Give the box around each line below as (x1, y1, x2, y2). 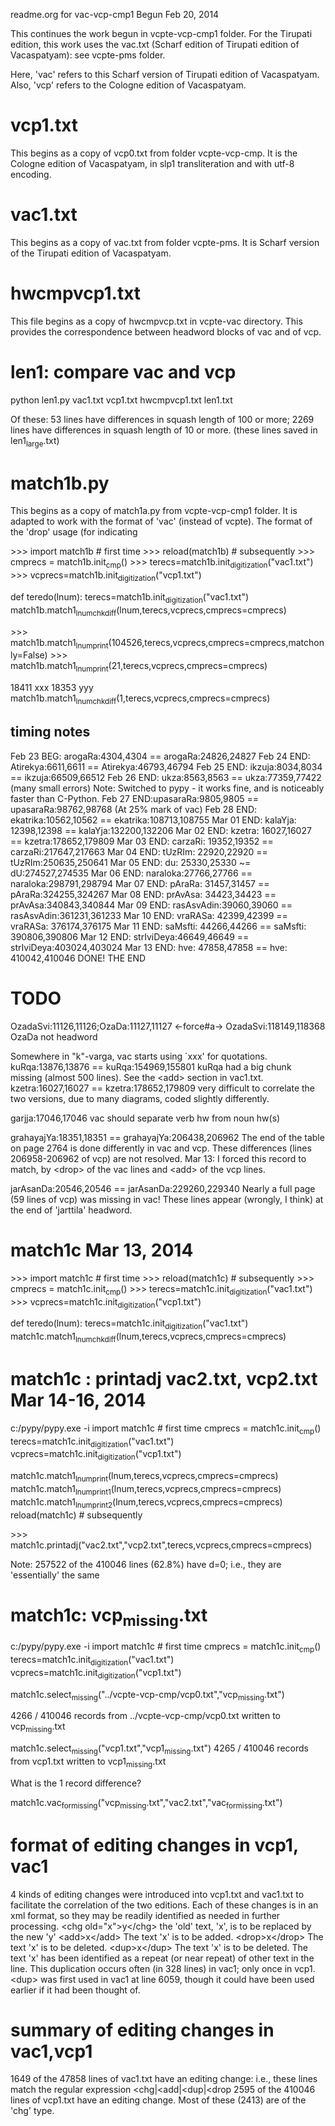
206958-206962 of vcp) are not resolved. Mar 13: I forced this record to (10, 1152, 307, 1164)
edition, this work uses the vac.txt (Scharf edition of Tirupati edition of (10, 39, 300, 50)
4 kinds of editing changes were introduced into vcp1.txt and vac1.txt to (10, 1888, 305, 1900)
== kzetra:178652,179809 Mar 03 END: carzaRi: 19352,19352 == (10, 835, 274, 847)
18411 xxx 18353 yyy (10, 682, 94, 694)
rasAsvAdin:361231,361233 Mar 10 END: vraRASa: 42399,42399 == (10, 909, 288, 921)
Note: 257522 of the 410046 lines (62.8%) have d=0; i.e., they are (10, 1558, 282, 1570)
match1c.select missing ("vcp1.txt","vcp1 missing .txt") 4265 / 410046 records (10, 1742, 309, 1756)
